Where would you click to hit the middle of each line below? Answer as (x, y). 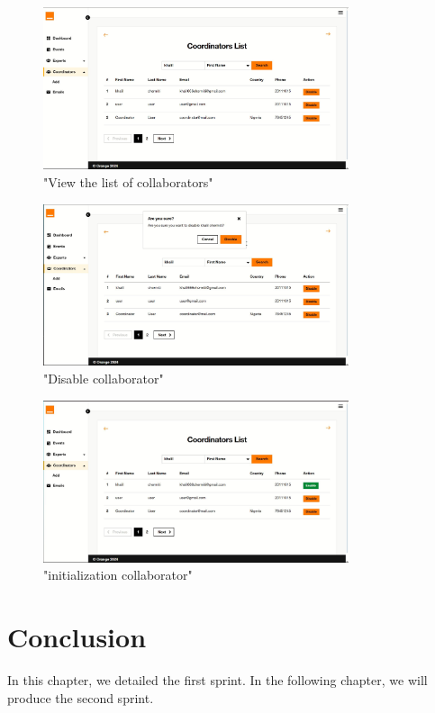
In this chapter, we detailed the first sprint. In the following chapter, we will (217, 680)
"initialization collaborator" (118, 575)
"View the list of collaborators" (128, 181)
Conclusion (77, 637)
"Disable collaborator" (104, 378)
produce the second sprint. (81, 697)
